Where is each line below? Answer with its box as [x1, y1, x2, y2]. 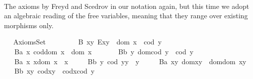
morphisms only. [4, 20, 54, 30]
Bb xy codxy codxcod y [14, 66, 95, 76]
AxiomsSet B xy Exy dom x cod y [13, 37, 162, 47]
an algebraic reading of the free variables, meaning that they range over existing [4, 10, 248, 21]
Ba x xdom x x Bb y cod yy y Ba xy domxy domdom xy [14, 56, 247, 66]
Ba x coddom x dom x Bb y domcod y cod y [14, 46, 194, 56]
